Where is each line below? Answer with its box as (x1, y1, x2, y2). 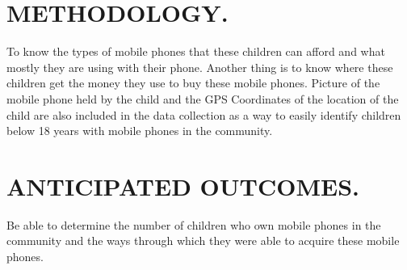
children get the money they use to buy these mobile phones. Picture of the (6, 74, 380, 91)
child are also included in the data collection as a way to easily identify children (6, 106, 401, 123)
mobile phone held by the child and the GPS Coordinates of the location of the (6, 90, 399, 107)
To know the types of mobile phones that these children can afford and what (6, 43, 385, 60)
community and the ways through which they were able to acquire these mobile (6, 232, 400, 249)
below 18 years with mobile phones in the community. (6, 122, 273, 139)
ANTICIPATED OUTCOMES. (6, 169, 359, 202)
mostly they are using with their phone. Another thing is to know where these (6, 58, 393, 75)
